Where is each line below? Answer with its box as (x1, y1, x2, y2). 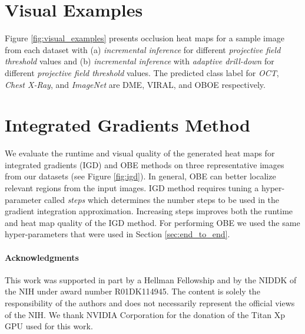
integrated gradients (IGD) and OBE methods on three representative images (5, 158, 284, 171)
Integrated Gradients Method (5, 113, 250, 137)
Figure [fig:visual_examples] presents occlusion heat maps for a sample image (5, 32, 284, 44)
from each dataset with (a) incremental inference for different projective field (5, 43, 281, 55)
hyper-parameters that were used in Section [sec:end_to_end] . (5, 228, 230, 240)
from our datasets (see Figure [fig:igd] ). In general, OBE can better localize (5, 170, 276, 182)
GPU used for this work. (5, 320, 93, 332)
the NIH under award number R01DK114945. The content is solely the (5, 285, 260, 297)
